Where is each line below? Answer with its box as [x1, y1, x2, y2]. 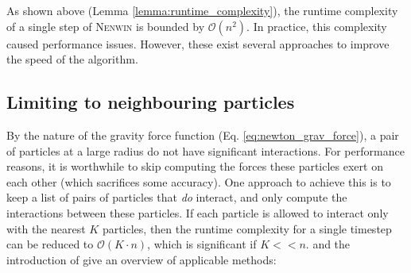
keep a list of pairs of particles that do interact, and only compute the [6, 189, 347, 206]
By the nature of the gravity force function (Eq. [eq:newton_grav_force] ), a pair [6, 126, 399, 143]
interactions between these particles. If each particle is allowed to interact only [6, 204, 389, 221]
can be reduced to [6, 236, 94, 252]
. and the [305, 236, 351, 252]
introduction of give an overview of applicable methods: [6, 251, 277, 267]
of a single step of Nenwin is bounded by [6, 17, 205, 34]
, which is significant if [147, 236, 257, 252]
